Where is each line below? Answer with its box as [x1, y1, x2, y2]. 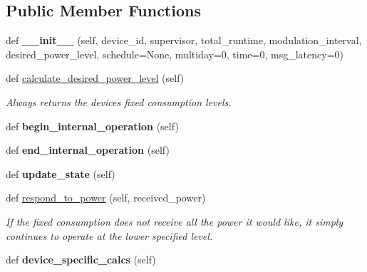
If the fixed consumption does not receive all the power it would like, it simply [6, 214, 343, 229]
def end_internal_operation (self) [6, 142, 170, 157]
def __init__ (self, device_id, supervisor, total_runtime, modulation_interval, [6, 33, 362, 48]
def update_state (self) [6, 166, 115, 181]
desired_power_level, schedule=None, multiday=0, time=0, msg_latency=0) [6, 46, 343, 61]
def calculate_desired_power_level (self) [6, 70, 185, 85]
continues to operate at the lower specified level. [6, 228, 213, 243]
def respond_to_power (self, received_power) [6, 190, 206, 205]
